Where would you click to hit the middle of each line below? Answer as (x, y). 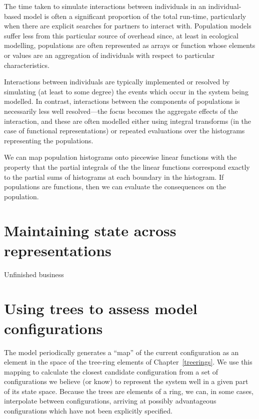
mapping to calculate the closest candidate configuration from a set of (111, 371)
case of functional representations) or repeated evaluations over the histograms (124, 131)
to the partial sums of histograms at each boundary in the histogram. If (114, 177)
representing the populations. (49, 140)
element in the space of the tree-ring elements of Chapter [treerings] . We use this (128, 362)
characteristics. (27, 65)
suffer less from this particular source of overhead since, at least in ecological (121, 35)
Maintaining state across (90, 230)
